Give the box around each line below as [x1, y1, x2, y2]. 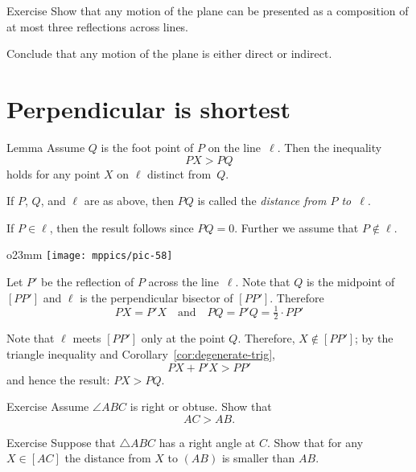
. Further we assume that [234, 219, 359, 236]
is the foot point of [101, 138, 194, 155]
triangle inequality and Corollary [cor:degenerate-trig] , [6, 346, 275, 363]
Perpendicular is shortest [6, 92, 291, 125]
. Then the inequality [277, 138, 382, 155]
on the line [208, 138, 262, 155]
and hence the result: [6, 371, 110, 388]
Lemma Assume [6, 138, 85, 155]
